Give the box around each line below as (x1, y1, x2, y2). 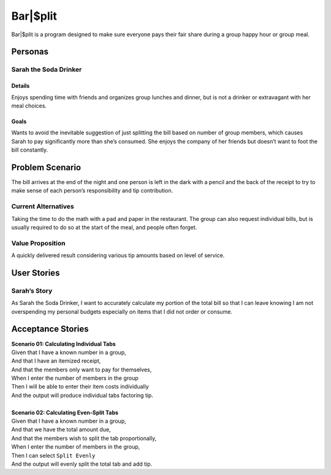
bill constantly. (11, 146, 48, 153)
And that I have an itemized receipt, (11, 357, 101, 365)
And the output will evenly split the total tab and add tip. (11, 460, 153, 468)
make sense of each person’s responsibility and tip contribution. (11, 187, 173, 195)
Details (11, 82, 30, 90)
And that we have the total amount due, (11, 426, 111, 433)
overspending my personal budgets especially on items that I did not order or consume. (11, 307, 233, 315)
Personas (11, 47, 49, 57)
